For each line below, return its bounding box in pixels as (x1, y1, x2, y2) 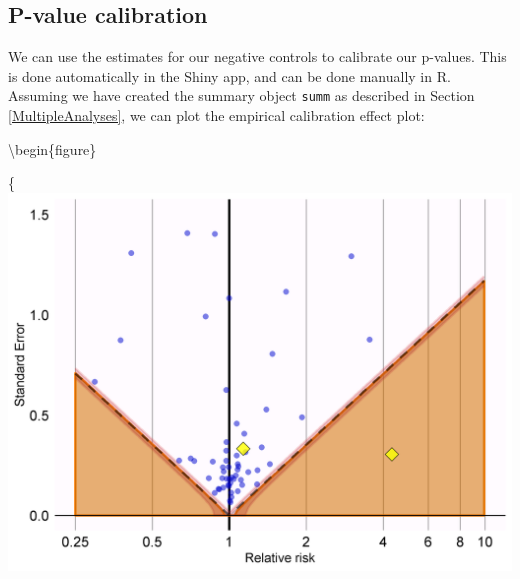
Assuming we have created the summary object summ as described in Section (8, 85, 475, 106)
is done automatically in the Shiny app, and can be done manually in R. (8, 65, 451, 86)
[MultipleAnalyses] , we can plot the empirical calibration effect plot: (8, 105, 425, 126)
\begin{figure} (8, 138, 97, 159)
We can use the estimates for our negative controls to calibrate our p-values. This (8, 46, 507, 67)
